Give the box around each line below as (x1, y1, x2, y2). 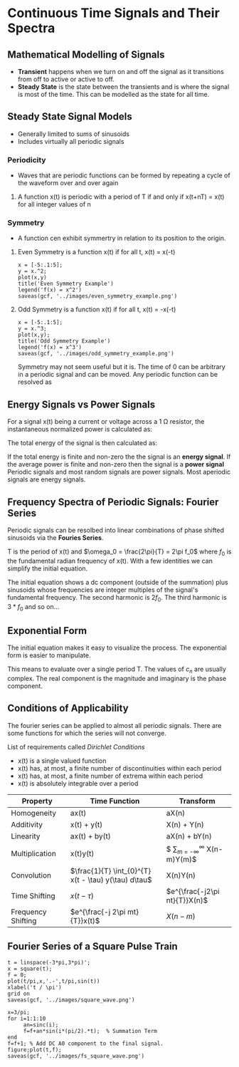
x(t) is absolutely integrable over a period (17, 779, 139, 788)
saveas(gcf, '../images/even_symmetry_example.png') (17, 293, 178, 300)
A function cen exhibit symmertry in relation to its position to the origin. (17, 234, 226, 243)
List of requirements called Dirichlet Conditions (7, 742, 145, 751)
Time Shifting (11, 891, 55, 901)
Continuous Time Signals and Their (7, 5, 221, 21)
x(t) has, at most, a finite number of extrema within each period (17, 771, 203, 780)
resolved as (17, 378, 52, 386)
